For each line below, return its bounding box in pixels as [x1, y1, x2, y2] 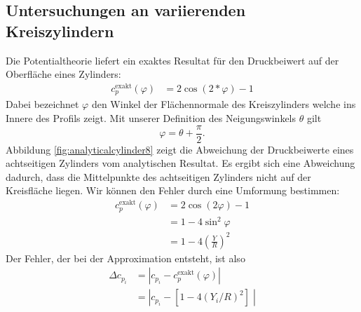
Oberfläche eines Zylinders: [6, 67, 121, 81]
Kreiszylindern [6, 20, 114, 41]
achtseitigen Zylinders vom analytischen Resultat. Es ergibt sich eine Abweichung [6, 156, 355, 170]
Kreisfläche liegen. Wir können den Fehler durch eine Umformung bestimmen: [6, 183, 340, 198]
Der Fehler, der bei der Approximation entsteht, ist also [6, 250, 245, 265]
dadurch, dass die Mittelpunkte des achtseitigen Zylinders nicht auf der [6, 169, 311, 184]
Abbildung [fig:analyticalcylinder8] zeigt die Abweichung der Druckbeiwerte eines [6, 142, 354, 156]
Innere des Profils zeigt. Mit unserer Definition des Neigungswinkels [6, 110, 297, 125]
